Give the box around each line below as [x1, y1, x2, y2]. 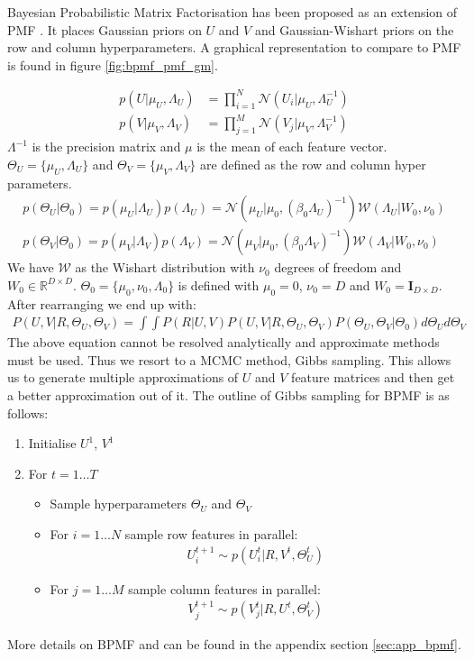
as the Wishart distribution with [75, 258, 255, 277]
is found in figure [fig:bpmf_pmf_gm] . [7, 55, 218, 74]
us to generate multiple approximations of [7, 368, 239, 387]
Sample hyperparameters [50, 494, 187, 513]
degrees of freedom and [274, 258, 402, 277]
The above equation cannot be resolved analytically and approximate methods [7, 333, 440, 352]
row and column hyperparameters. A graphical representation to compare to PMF [7, 38, 461, 57]
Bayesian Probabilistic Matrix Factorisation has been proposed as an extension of [7, 3, 458, 21]
